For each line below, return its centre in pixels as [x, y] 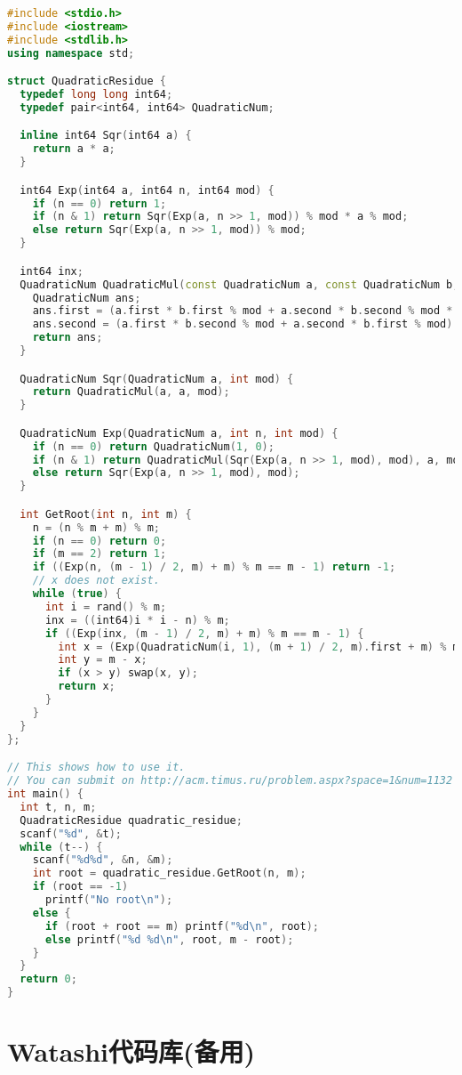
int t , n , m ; [58, 807]
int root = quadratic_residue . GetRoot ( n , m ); [169, 873]
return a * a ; [74, 149]
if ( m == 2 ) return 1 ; [100, 554]
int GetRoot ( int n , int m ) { [106, 514]
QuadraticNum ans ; [87, 298]
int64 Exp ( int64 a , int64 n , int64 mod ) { [147, 190]
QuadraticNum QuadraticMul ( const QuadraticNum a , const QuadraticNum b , [239, 284]
